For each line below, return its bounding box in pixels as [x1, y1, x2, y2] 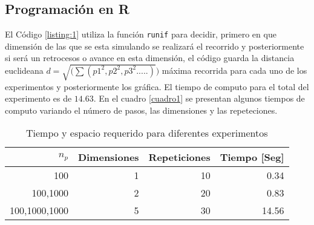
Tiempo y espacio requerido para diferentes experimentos [25, 126, 268, 140]
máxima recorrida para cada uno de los [162, 64, 307, 76]
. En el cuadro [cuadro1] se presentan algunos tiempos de [93, 92, 305, 105]
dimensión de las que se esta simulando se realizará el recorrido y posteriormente [5, 39, 304, 52]
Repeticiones [148, 150, 211, 165]
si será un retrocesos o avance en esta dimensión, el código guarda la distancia [5, 51, 295, 64]
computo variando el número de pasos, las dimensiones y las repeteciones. [5, 103, 278, 116]
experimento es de [5, 92, 72, 105]
